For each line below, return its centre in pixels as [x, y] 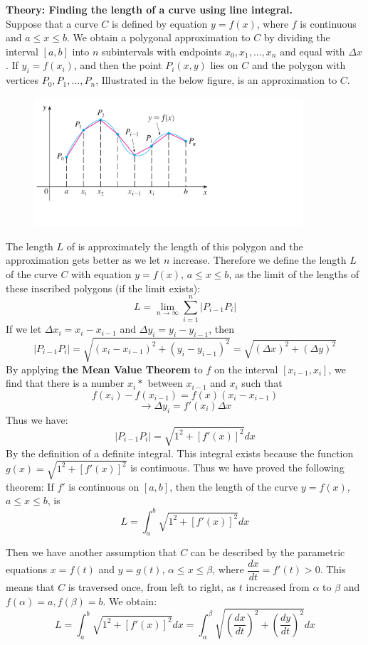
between [165, 383]
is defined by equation [159, 23]
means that [30, 587]
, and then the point [118, 65]
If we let [24, 329]
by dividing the [297, 37]
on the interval [246, 369]
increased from [278, 587]
